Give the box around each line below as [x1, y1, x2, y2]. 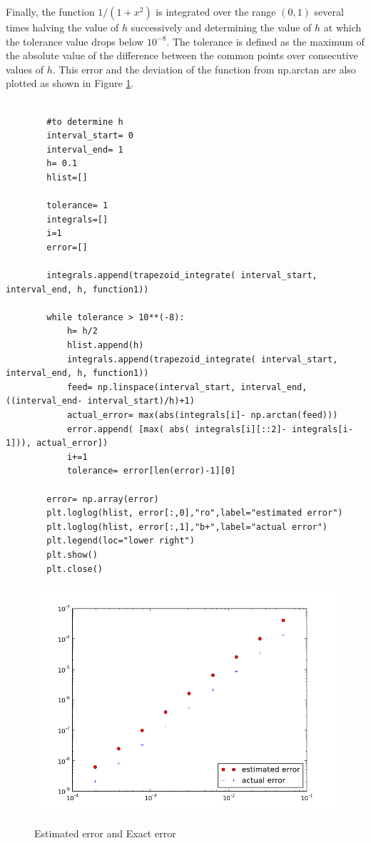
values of [6, 61, 44, 76]
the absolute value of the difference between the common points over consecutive [6, 48, 358, 63]
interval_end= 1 [46, 144, 123, 155]
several [314, 4, 344, 19]
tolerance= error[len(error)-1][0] [66, 466, 236, 476]
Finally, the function [6, 4, 95, 19]
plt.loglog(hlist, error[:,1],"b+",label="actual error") [46, 521, 328, 532]
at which [323, 20, 362, 34]
